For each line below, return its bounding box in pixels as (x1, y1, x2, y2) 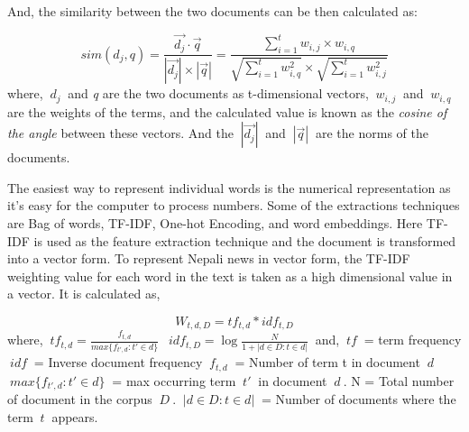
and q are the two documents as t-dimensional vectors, (68, 84, 369, 103)
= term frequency (363, 330, 462, 349)
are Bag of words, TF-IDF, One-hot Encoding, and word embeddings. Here (7, 213, 423, 232)
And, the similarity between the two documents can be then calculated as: (7, 2, 418, 20)
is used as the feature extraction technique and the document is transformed (33, 231, 456, 250)
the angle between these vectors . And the (7, 124, 234, 142)
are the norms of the (315, 124, 428, 142)
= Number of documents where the (262, 390, 456, 409)
